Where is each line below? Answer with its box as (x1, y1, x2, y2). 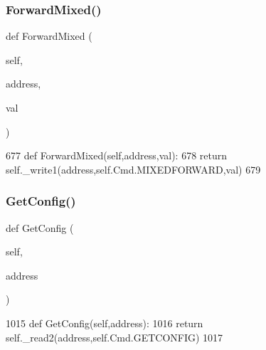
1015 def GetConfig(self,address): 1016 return (6, 315, 203, 330)
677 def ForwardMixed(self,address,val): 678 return (6, 148, 228, 163)
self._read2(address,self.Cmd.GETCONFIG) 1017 (6, 329, 223, 344)
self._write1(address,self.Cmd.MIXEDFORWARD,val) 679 (6, 161, 261, 176)
